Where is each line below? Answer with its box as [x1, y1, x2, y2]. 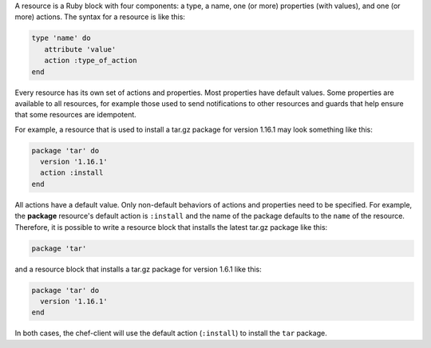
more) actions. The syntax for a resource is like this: [14, 12, 185, 22]
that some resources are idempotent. [14, 110, 137, 120]
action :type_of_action [44, 56, 137, 65]
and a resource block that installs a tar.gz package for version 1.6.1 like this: [14, 264, 263, 274]
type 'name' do [31, 34, 91, 43]
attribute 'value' [44, 45, 117, 53]
